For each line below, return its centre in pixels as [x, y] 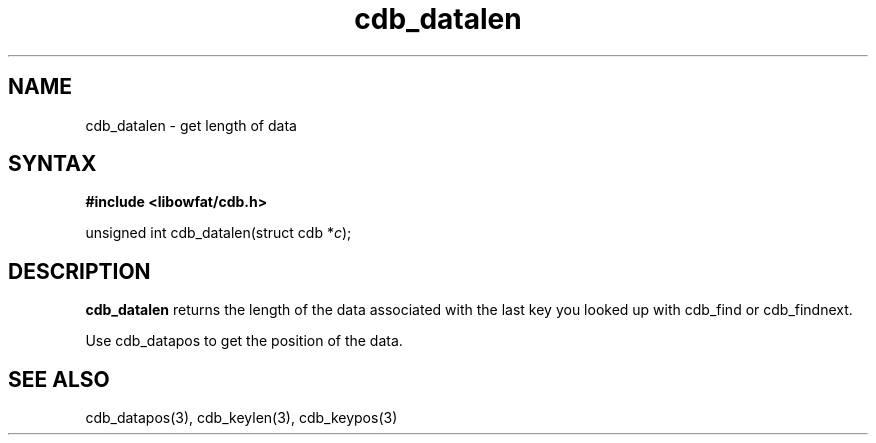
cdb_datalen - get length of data [191, 125]
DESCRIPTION [79, 271]
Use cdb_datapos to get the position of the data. [244, 341]
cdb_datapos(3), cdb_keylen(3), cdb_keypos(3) [241, 418]
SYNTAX [52, 164]
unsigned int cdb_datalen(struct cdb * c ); [218, 233]
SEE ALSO [59, 379]
